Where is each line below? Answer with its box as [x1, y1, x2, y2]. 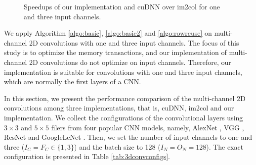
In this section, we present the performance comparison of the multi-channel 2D [4, 93, 246, 103]
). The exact [206, 141, 244, 152]
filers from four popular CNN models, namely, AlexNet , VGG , [51, 122, 244, 132]
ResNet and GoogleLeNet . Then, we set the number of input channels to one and [4, 132, 253, 142]
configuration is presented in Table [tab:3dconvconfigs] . [4, 151, 170, 162]
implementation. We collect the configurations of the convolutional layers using [4, 112, 243, 122]
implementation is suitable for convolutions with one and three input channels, [4, 66, 242, 77]
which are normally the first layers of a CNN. [4, 76, 141, 87]
